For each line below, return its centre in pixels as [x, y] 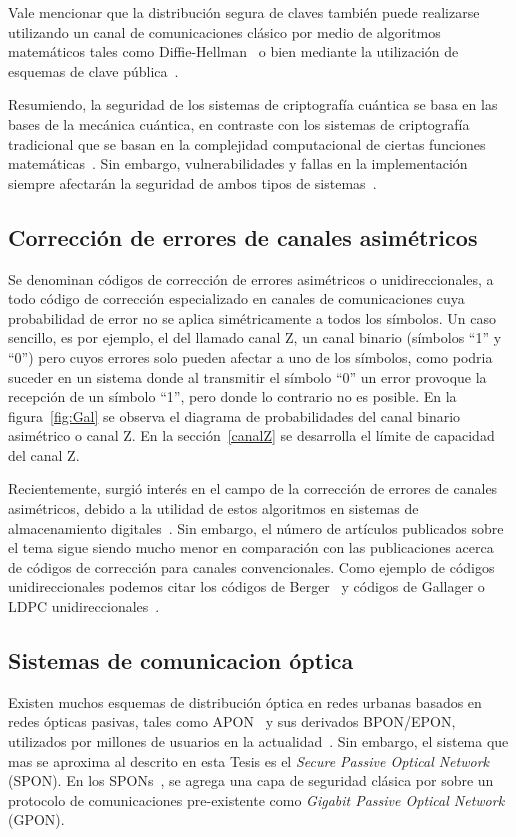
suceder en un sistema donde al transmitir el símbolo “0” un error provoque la [247, 376]
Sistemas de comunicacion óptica [181, 660]
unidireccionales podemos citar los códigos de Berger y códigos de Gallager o [246, 586]
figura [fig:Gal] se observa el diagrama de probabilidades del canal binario [234, 415]
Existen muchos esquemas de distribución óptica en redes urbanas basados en [245, 701]
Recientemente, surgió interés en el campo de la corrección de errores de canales [253, 488]
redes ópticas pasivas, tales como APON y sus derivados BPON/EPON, [232, 721]
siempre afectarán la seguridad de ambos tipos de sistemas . [192, 182]
